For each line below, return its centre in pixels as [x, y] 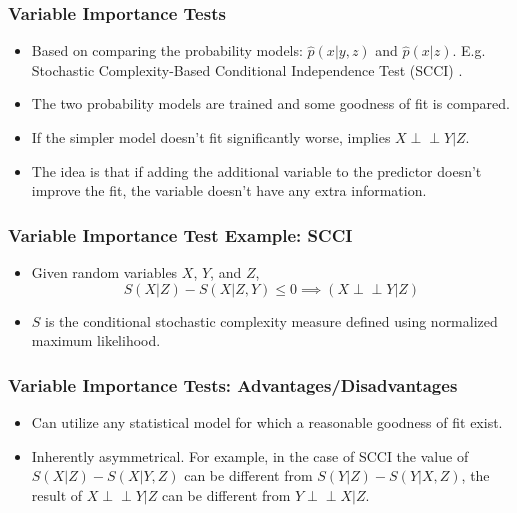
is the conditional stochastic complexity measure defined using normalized [271, 320]
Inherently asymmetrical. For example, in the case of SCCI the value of [250, 455]
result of [57, 494]
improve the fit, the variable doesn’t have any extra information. [229, 190]
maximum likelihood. [96, 340]
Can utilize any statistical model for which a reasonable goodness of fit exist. [267, 422]
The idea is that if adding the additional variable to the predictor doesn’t [256, 170]
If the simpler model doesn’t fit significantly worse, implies [211, 137]
